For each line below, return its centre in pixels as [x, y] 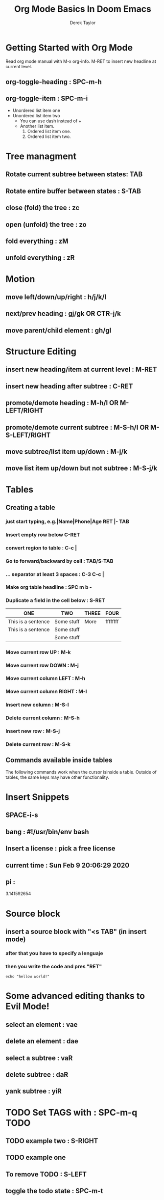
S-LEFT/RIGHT [28, 435]
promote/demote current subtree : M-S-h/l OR [77, 427]
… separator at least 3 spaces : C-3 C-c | [55, 574]
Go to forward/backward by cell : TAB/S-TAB [59, 561]
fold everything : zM [37, 241]
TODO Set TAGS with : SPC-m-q [71, 1112]
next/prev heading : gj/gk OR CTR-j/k [63, 314]
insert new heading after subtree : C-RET [69, 386]
